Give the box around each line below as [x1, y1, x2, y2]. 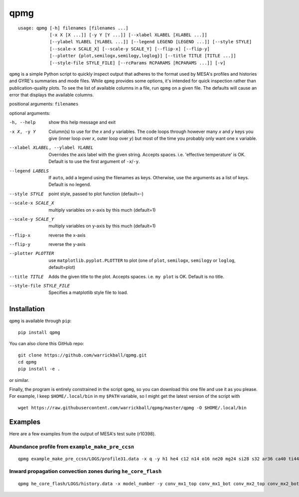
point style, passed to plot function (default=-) [48, 191, 144, 197]
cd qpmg [18, 359, 37, 365]
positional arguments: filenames [9, 101, 79, 107]
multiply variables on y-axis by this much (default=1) [48, 223, 156, 229]
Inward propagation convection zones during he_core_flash [9, 468, 162, 475]
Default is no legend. [48, 182, 91, 188]
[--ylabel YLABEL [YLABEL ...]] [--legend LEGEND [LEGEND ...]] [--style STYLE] [49, 39, 252, 45]
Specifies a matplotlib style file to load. [48, 289, 128, 296]
